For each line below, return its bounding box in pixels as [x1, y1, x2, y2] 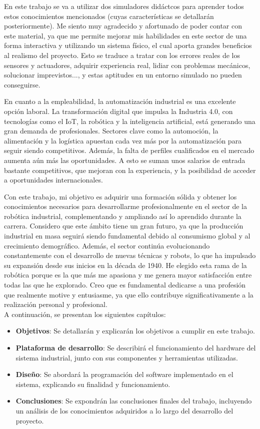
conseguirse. [4, 79, 40, 89]
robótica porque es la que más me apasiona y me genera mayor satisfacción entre [4, 269, 252, 280]
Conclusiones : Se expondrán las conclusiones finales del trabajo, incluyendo [15, 395, 252, 406]
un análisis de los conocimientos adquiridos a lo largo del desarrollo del [15, 405, 233, 415]
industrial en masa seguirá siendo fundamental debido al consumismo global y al [4, 230, 250, 241]
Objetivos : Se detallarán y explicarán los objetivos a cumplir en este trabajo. [15, 325, 255, 336]
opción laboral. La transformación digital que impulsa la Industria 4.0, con [4, 105, 233, 116]
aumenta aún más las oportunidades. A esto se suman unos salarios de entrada [4, 154, 245, 165]
